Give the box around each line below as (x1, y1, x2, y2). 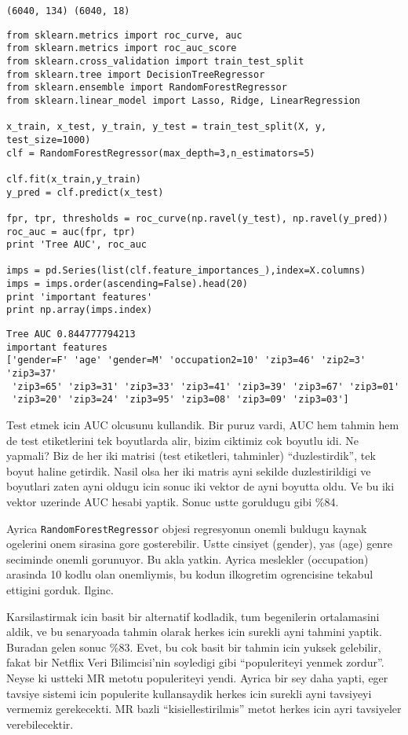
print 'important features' (6, 291, 153, 303)
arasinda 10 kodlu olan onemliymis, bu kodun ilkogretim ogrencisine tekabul (6, 566, 373, 582)
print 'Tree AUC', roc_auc (6, 239, 147, 251)
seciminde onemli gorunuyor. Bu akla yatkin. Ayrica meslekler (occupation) (6, 550, 369, 567)
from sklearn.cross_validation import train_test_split (6, 55, 304, 67)
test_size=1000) (6, 134, 91, 145)
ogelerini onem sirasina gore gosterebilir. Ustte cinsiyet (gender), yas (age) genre (6, 535, 392, 552)
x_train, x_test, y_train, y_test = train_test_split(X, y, (6, 121, 327, 133)
